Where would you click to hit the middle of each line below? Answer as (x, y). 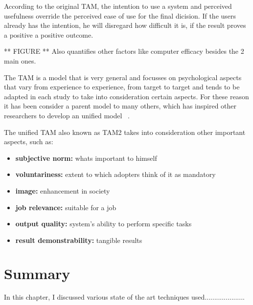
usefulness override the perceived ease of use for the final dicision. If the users (120, 15)
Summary (37, 273)
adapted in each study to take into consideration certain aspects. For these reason (126, 96)
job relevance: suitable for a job (66, 207)
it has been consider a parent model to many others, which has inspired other (120, 106)
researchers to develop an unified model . (67, 115)
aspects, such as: (29, 142)
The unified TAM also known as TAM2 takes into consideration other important (125, 132)
